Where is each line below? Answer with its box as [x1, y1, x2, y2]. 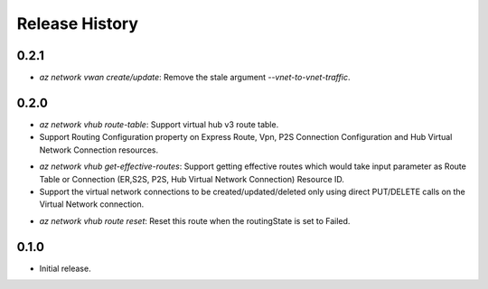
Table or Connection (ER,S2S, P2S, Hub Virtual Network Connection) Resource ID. [39, 173, 345, 184]
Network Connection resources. [39, 144, 158, 155]
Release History [16, 14, 139, 33]
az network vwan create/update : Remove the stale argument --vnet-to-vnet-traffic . [39, 72, 351, 83]
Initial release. [39, 263, 91, 274]
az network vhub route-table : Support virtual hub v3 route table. [39, 118, 279, 130]
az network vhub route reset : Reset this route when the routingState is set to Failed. [39, 215, 351, 226]
